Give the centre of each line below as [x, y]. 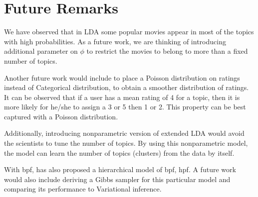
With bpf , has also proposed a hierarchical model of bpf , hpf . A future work [120, 169]
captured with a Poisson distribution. [61, 116]
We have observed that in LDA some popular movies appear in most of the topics [129, 32]
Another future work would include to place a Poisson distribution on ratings [122, 77]
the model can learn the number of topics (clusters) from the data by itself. [119, 152]
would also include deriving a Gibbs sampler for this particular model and [117, 179]
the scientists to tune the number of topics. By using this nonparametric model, [126, 143]
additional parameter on [41, 51]
